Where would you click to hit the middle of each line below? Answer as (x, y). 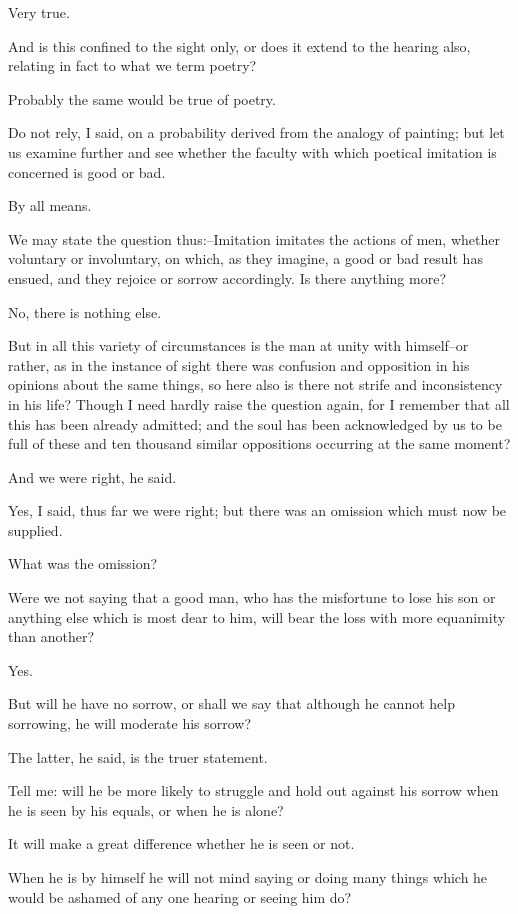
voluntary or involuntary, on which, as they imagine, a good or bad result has (245, 258)
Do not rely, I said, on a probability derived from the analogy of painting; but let (256, 132)
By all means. (50, 205)
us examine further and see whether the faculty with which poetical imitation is (252, 151)
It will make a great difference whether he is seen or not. (181, 843)
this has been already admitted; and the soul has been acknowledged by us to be (255, 423)
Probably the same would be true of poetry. (142, 98)
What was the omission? (83, 563)
